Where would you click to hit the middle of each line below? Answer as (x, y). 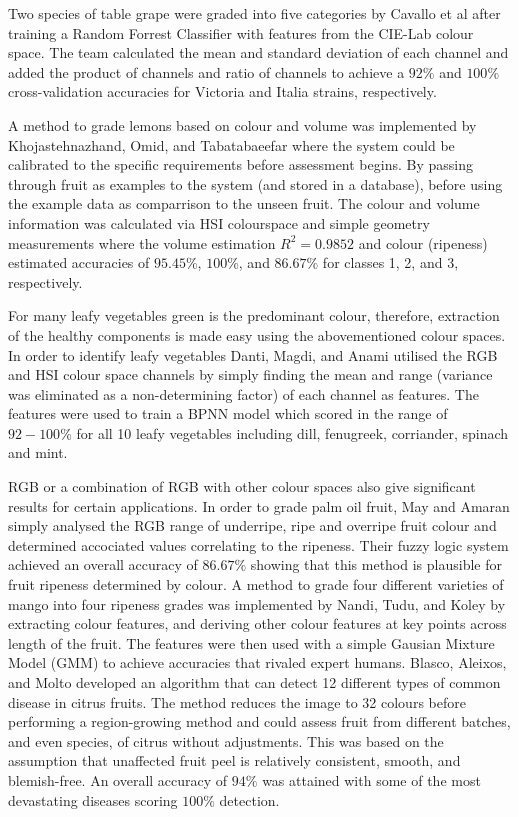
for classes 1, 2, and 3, (390, 262)
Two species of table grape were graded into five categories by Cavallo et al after (254, 13)
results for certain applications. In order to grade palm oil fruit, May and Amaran (259, 505)
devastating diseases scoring (93, 799)
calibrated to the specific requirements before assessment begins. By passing (240, 164)
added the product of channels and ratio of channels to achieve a (206, 71)
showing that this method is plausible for (376, 564)
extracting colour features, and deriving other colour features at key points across (257, 623)
